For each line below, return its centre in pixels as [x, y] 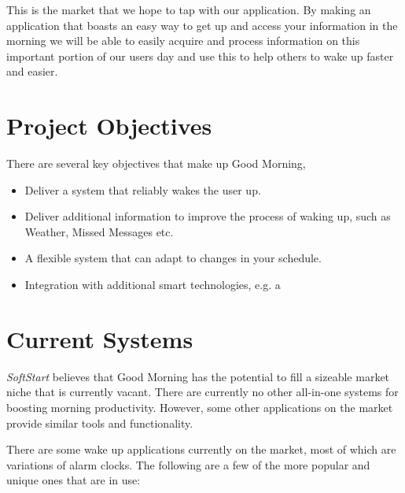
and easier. [32, 71]
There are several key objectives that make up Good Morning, [156, 163]
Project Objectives [109, 126]
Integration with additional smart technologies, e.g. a [153, 285]
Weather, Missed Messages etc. [99, 231]
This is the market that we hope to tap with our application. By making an [189, 9]
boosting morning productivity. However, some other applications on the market [200, 407]
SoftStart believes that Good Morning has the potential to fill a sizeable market [198, 376]
